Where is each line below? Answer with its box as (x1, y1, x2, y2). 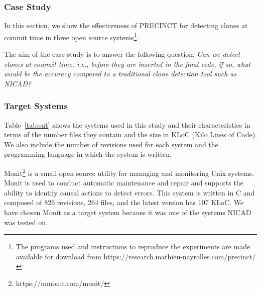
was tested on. (4, 217, 48, 227)
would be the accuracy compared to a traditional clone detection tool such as (4, 68, 237, 79)
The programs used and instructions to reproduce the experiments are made (16, 241, 250, 252)
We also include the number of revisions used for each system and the (4, 139, 218, 149)
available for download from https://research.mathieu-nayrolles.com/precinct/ (16, 251, 256, 261)
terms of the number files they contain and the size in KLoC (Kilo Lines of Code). (4, 129, 257, 140)
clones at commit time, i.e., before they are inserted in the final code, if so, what (4, 58, 251, 69)
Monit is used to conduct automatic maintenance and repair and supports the (4, 177, 243, 188)
